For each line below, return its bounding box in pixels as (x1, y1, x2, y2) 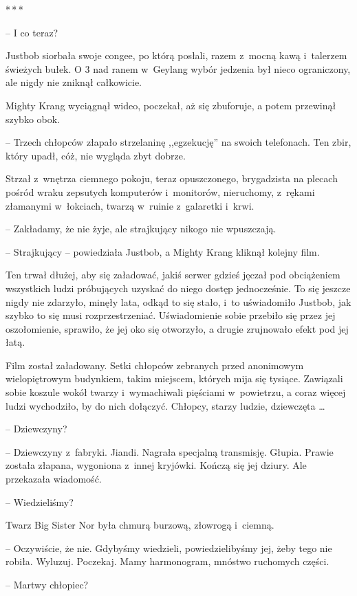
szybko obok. (6, 111, 61, 126)
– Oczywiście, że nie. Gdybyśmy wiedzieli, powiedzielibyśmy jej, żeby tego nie (6, 540, 332, 555)
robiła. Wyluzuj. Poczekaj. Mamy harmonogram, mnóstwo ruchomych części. (6, 554, 329, 569)
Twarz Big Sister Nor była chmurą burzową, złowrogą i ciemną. (6, 518, 274, 532)
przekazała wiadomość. (6, 472, 102, 486)
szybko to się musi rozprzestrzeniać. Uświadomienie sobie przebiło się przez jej (6, 308, 336, 322)
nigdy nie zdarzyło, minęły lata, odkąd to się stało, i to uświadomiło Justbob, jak (6, 294, 351, 309)
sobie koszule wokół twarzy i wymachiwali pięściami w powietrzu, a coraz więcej (6, 385, 346, 399)
